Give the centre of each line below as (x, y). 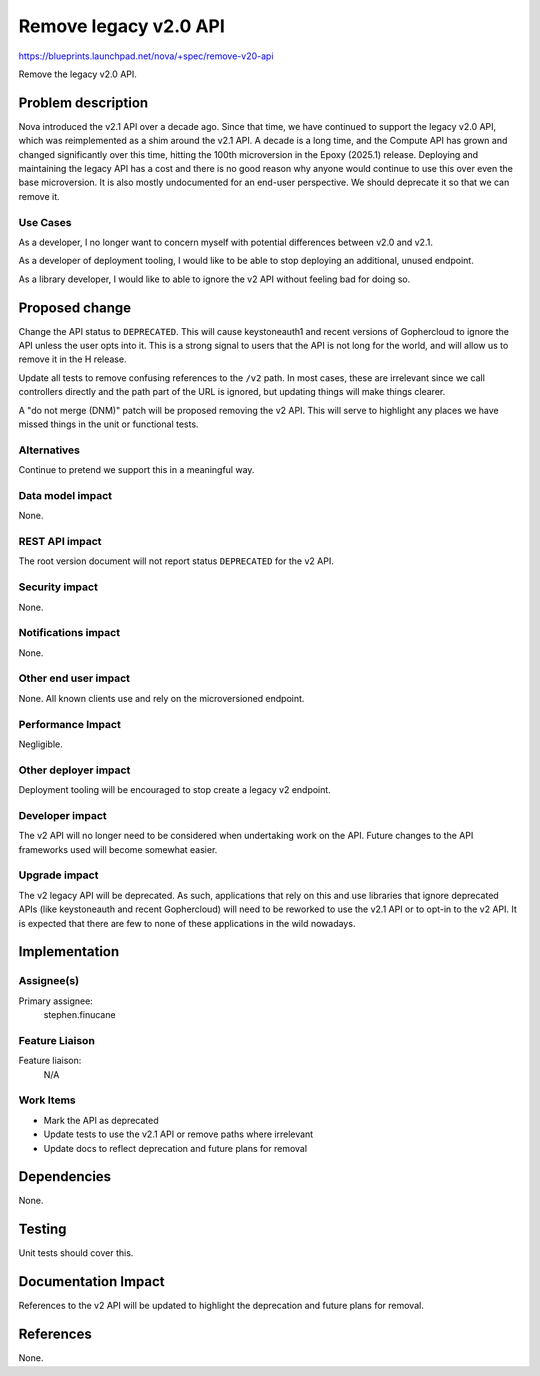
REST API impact (60, 542)
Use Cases (45, 222)
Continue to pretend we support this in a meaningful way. (136, 470)
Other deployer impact (74, 770)
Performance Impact (70, 724)
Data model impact (65, 495)
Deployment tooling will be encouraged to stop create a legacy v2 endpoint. (175, 790)
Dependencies (65, 1176)
